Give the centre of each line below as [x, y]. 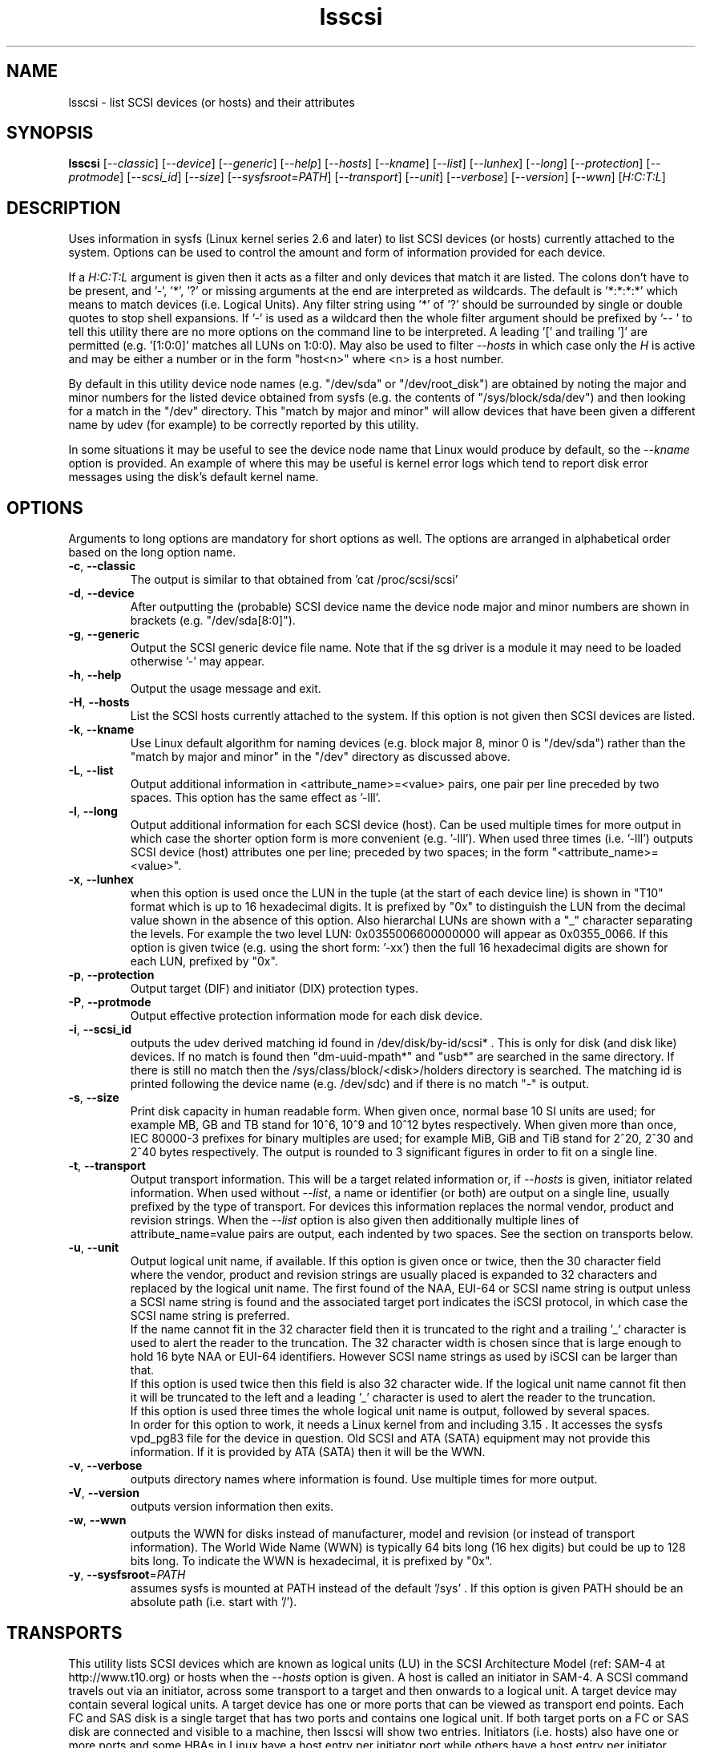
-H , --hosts [99, 702]
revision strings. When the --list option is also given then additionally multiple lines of [355, 1220]
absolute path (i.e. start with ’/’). [214, 1602]
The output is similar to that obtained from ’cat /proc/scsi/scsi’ [294, 580]
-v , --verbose [105, 1466]
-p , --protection [111, 975]
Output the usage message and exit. [226, 689]
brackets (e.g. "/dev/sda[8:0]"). [213, 621]
